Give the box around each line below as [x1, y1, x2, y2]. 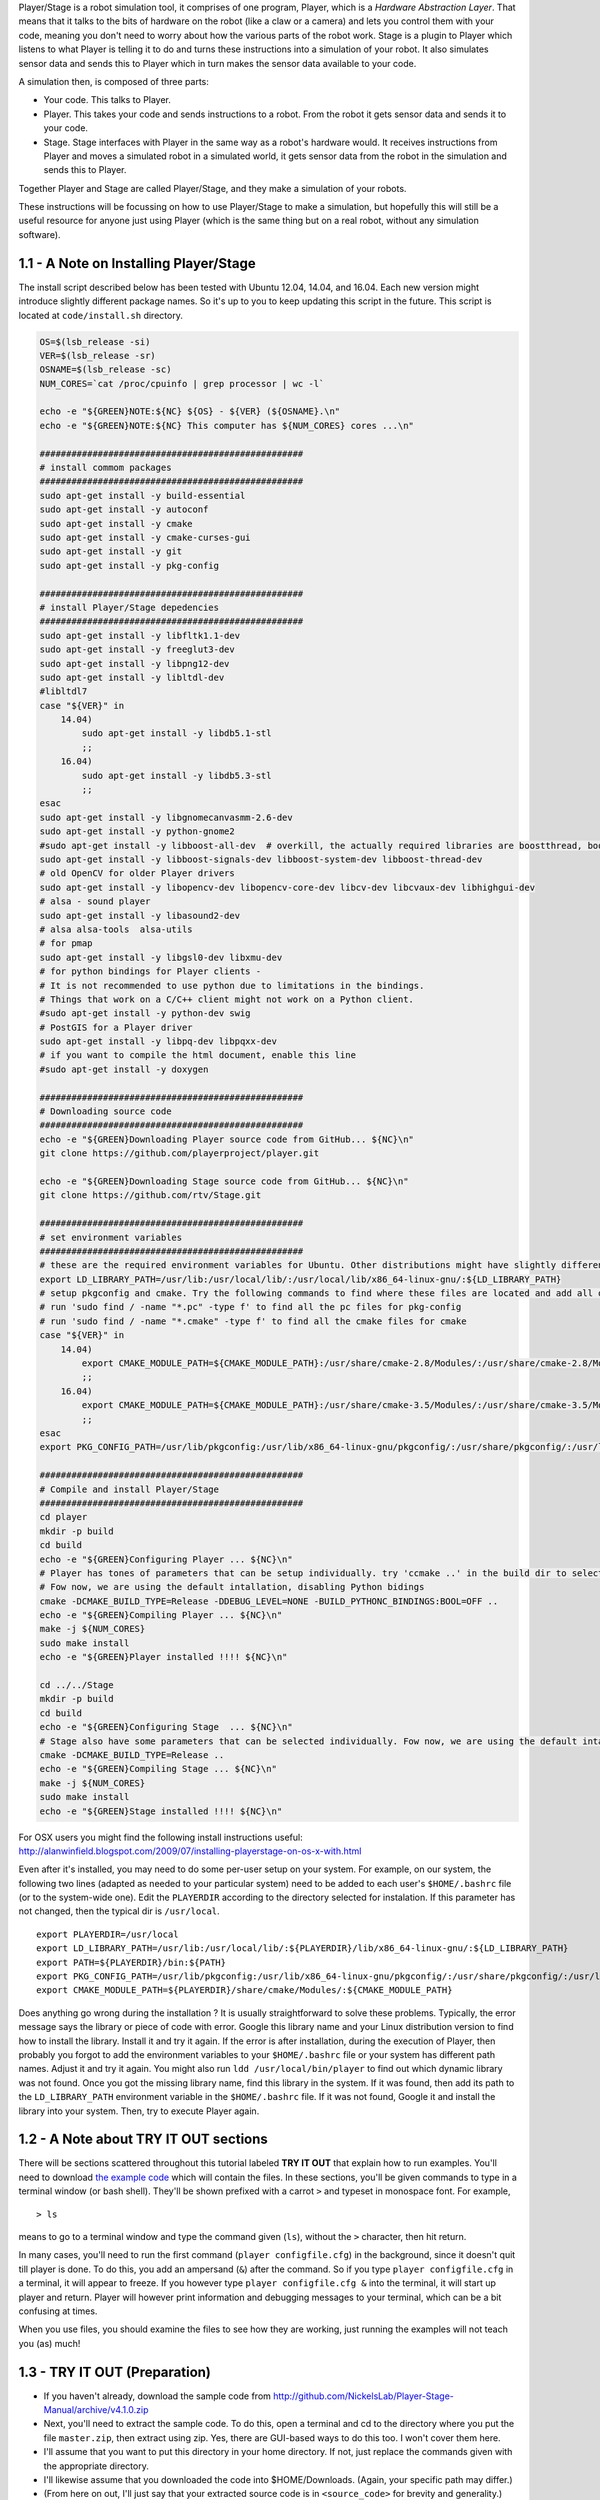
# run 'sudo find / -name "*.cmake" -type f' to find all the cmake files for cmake [39, 1315, 467, 1327]
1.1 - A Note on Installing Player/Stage [18, 255, 257, 272]
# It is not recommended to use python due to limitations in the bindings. [39, 980, 425, 991]
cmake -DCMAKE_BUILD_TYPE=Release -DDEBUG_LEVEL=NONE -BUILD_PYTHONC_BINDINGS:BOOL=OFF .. [39, 1595, 499, 1607]
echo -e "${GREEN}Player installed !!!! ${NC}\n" [39, 1651, 288, 1663]
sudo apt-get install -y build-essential [39, 490, 246, 501]
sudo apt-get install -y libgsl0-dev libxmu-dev [39, 951, 283, 963]
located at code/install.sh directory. [18, 309, 184, 321]
